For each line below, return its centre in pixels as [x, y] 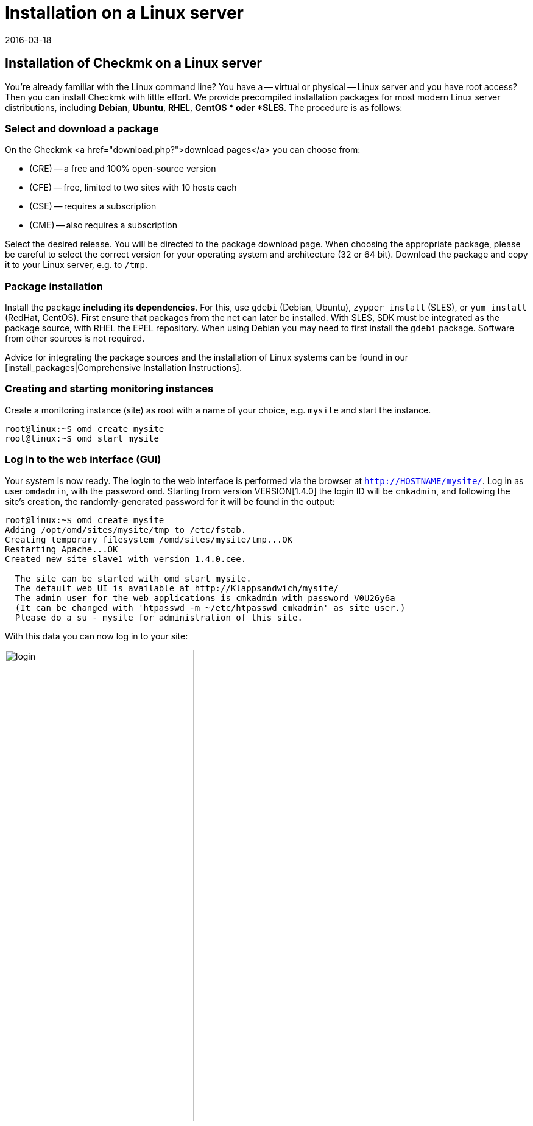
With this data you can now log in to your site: [97, 636]
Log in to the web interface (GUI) [83, 459]
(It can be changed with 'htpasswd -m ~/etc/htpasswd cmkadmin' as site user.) [210, 607]
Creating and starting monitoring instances [109, 389]
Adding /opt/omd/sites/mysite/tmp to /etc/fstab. [126, 530]
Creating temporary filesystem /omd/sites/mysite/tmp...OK [149, 539]
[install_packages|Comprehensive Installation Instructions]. [123, 368]
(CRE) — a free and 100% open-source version [123, 169]
